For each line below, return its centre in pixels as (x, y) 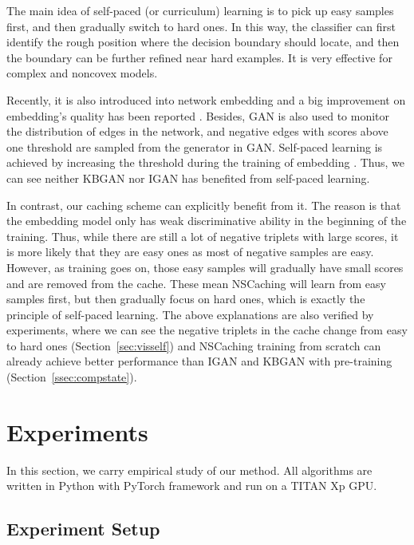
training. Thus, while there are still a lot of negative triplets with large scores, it (203, 236)
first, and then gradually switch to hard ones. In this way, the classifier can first (201, 26)
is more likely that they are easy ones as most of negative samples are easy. (190, 252)
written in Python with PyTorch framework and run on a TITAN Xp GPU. (192, 486)
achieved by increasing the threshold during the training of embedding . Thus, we (205, 162)
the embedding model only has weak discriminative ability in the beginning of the (207, 221)
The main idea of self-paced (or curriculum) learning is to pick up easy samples (200, 10)
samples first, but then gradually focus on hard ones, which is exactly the (186, 299)
